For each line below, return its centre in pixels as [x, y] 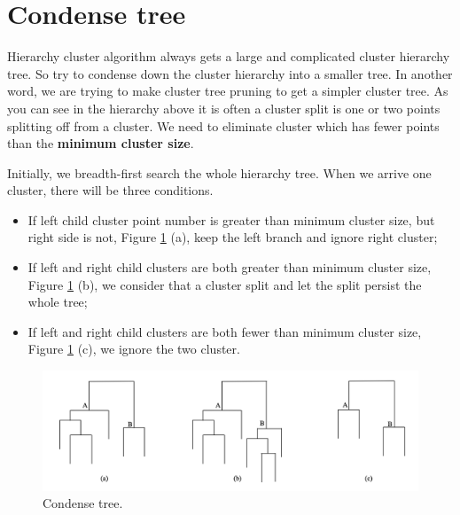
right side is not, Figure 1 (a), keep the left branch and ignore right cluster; [233, 237]
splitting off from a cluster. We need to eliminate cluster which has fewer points [223, 125]
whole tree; [58, 302]
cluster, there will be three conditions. [110, 190]
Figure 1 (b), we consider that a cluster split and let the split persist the [225, 284]
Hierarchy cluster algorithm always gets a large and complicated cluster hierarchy [229, 56]
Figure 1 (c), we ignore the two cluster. [134, 349]
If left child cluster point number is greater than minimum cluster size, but [231, 219]
